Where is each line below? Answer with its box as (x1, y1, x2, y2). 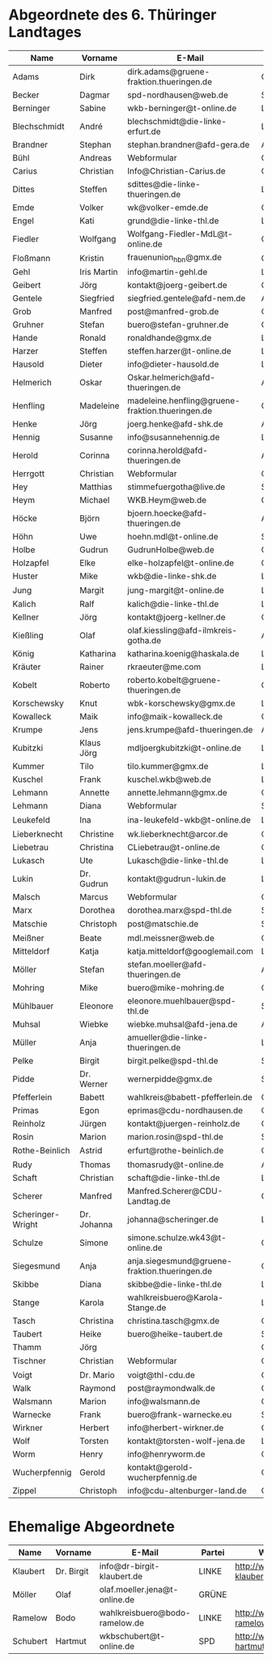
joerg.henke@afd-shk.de (127, 419, 223, 430)
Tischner (12, 1355, 47, 1367)
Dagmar (79, 89, 110, 101)
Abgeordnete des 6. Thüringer (8, 6, 217, 24)
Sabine (79, 102, 107, 114)
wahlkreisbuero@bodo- (99, 1608, 191, 1618)
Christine (79, 828, 115, 840)
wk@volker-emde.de (127, 201, 209, 213)
